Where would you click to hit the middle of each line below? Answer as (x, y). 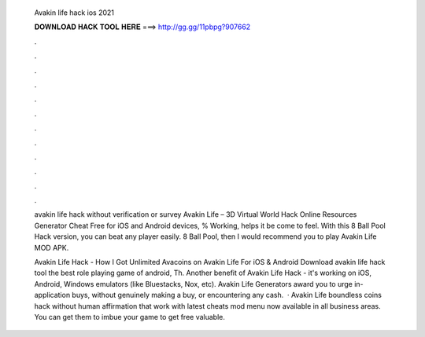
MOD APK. (52, 247)
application (52, 295)
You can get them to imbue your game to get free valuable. (130, 317)
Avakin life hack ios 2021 (74, 13)
